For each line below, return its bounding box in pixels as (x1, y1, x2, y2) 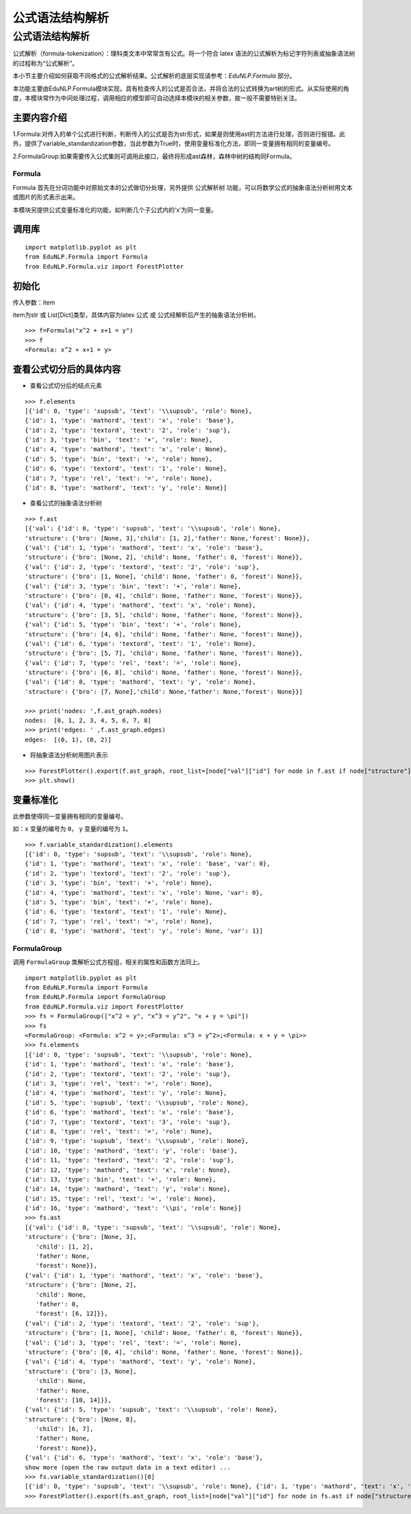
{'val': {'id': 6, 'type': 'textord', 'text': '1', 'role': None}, (25, 640, 256, 647)
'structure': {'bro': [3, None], (25, 1367, 137, 1375)
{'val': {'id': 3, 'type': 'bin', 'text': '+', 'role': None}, (25, 582, 242, 590)
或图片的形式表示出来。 (12, 193, 79, 202)
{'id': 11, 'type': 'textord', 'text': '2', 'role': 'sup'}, (25, 1156, 234, 1164)
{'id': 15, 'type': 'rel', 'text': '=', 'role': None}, (25, 1194, 216, 1203)
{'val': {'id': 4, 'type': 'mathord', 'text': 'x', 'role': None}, (25, 601, 256, 610)
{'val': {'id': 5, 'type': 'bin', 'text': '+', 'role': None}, (25, 621, 242, 629)
